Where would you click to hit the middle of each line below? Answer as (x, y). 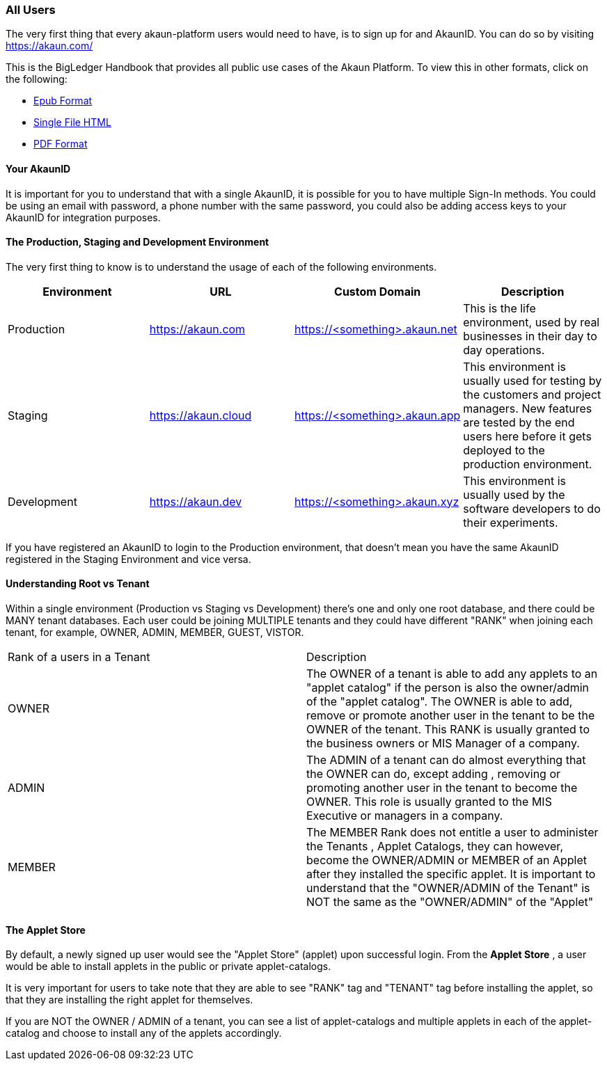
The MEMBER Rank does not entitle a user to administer (452, 833)
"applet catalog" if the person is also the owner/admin (448, 688)
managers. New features (528, 408)
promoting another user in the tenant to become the (442, 788)
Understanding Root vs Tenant (78, 584)
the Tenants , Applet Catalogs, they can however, (435, 846)
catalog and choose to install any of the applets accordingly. (144, 1033)
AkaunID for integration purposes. (83, 217)
